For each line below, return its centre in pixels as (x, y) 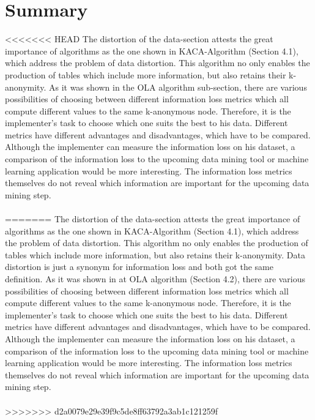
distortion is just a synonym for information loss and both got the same (139, 267)
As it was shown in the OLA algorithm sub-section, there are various (178, 87)
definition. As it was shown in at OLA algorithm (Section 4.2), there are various (155, 279)
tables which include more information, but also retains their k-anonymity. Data (155, 254)
